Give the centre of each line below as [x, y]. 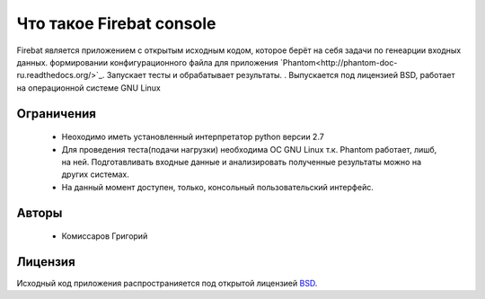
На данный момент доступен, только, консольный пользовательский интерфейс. [218, 187]
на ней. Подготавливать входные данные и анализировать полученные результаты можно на [242, 162]
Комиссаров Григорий [105, 236]
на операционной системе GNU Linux [88, 88]
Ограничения [56, 114]
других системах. [95, 174]
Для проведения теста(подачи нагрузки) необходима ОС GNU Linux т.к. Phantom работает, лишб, [249, 149]
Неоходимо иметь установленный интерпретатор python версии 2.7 [193, 137]
